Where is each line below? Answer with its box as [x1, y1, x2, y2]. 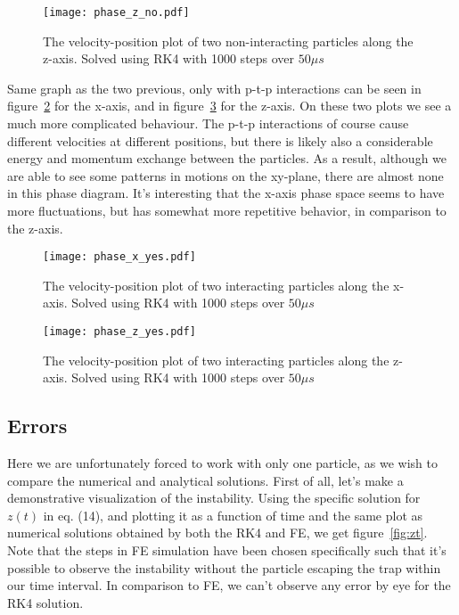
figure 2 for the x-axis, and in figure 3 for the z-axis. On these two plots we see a [7, 96, 452, 115]
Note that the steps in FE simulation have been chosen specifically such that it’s [7, 541, 447, 560]
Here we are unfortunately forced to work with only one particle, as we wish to [7, 454, 438, 472]
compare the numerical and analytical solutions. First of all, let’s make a [7, 471, 404, 489]
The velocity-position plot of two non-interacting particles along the [43, 31, 414, 50]
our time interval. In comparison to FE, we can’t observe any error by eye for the [7, 576, 451, 594]
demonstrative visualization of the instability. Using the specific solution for [7, 488, 421, 507]
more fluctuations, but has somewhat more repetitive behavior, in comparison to [7, 201, 447, 219]
